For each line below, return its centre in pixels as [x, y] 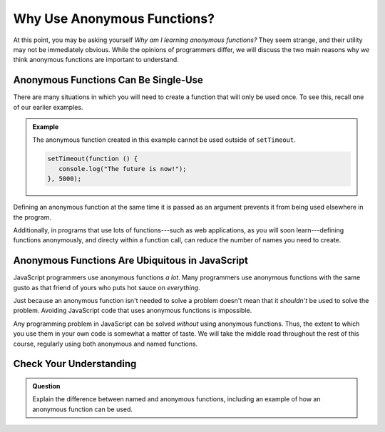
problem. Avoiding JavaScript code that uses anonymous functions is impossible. [133, 311]
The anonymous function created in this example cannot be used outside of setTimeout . [164, 140]
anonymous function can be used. [83, 409]
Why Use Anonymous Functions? [114, 19]
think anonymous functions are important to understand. [96, 60]
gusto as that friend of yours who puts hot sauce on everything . [107, 287]
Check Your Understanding [75, 364]
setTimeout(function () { [93, 159]
